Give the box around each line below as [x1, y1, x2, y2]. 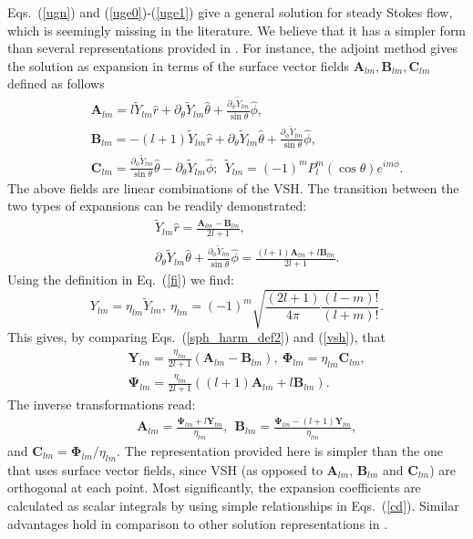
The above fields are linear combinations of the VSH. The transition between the [7, 178, 459, 197]
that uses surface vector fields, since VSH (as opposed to [7, 460, 323, 479]
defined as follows [7, 74, 105, 93]
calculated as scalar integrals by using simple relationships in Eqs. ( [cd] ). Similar [7, 496, 459, 514]
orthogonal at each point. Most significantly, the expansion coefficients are [7, 478, 421, 497]
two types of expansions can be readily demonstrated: [7, 196, 307, 215]
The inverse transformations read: [7, 395, 196, 414]
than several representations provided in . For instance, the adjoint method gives [7, 38, 458, 57]
